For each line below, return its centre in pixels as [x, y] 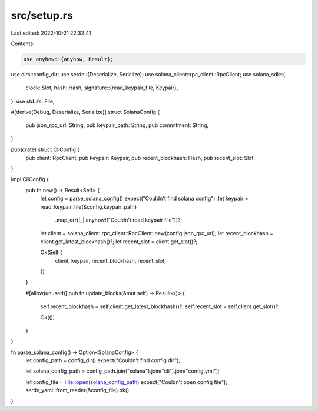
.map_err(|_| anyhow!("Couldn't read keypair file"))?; [119, 220]
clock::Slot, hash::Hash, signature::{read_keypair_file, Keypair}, [102, 88]
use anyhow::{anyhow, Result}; [69, 59]
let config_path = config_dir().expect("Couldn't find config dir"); [103, 360]
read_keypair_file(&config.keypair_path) [89, 206]
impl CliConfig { [30, 179]
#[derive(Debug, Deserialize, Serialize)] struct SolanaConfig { [85, 112]
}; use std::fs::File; [33, 101]
